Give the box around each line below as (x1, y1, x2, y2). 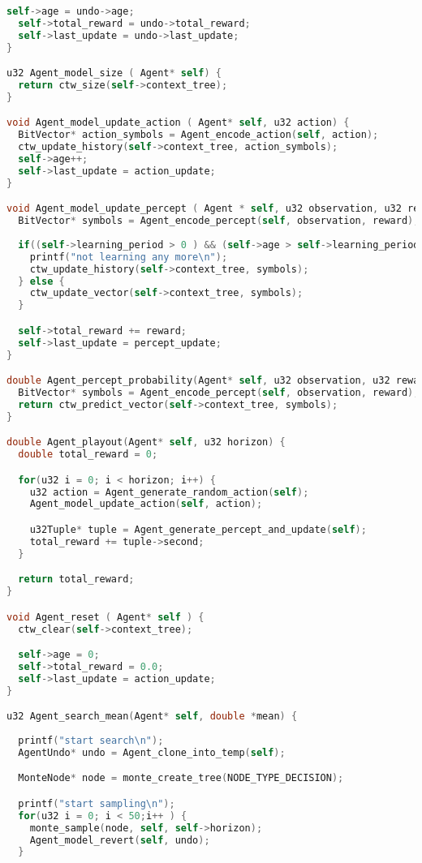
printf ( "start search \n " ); (18, 735, 164, 746)
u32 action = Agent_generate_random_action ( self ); (29, 486, 309, 498)
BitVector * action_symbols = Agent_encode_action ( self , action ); (18, 129, 379, 141)
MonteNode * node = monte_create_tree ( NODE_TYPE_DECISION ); (18, 772, 344, 784)
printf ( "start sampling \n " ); (18, 797, 175, 809)
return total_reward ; (18, 573, 135, 586)
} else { (18, 275, 65, 287)
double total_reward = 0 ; (18, 449, 158, 461)
